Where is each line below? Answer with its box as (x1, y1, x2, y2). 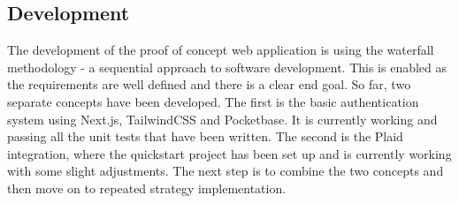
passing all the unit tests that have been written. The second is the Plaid (7, 127, 403, 146)
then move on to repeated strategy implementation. (7, 178, 287, 197)
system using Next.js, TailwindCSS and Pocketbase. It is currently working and (7, 109, 438, 128)
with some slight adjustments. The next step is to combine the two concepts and (7, 162, 444, 180)
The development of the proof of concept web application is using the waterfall (7, 41, 434, 59)
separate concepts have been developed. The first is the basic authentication (7, 92, 419, 110)
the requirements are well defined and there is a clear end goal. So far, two (7, 75, 411, 94)
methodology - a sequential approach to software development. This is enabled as (7, 57, 448, 76)
